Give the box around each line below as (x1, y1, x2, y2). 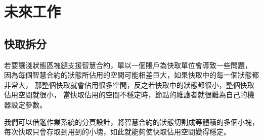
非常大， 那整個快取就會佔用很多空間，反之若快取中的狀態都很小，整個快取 (4, 79, 254, 90)
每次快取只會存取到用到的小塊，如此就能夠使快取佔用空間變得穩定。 (4, 126, 231, 137)
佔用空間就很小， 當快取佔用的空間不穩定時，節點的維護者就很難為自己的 (4, 89, 247, 100)
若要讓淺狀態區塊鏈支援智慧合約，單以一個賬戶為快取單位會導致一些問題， (4, 59, 252, 70)
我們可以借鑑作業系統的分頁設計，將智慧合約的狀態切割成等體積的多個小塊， (4, 116, 259, 127)
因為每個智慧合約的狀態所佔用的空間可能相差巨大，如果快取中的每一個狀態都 (4, 69, 259, 80)
